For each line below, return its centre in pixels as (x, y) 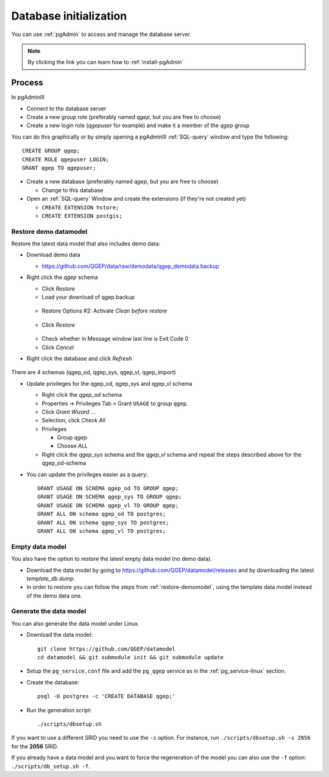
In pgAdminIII (28, 97)
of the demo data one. (54, 596)
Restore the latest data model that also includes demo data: (86, 244)
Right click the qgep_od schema (82, 395)
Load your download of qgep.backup (88, 297)
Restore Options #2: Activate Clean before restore (104, 311)
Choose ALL (73, 446)
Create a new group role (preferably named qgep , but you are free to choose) (124, 117)
